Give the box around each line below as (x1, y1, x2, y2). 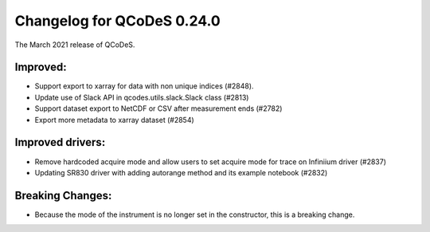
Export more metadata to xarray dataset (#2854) (34, 115, 194, 124)
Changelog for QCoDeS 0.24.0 (14, 12, 221, 29)
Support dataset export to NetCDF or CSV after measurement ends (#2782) (34, 104, 283, 113)
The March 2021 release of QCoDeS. (14, 40, 135, 49)
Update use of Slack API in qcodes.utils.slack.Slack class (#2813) (34, 92, 249, 102)
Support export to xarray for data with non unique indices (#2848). (34, 81, 254, 91)
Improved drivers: (14, 136, 106, 149)
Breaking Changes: (14, 188, 112, 203)
